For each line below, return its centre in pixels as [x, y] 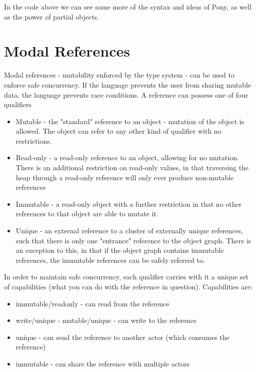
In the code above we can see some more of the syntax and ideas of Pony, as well [128, 7]
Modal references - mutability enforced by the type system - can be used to [119, 75]
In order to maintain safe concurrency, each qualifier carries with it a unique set [126, 277]
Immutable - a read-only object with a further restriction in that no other [129, 204]
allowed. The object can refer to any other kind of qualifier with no [118, 131]
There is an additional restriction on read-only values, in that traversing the [132, 167]
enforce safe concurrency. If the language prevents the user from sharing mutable [128, 84]
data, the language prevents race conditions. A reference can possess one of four [126, 94]
